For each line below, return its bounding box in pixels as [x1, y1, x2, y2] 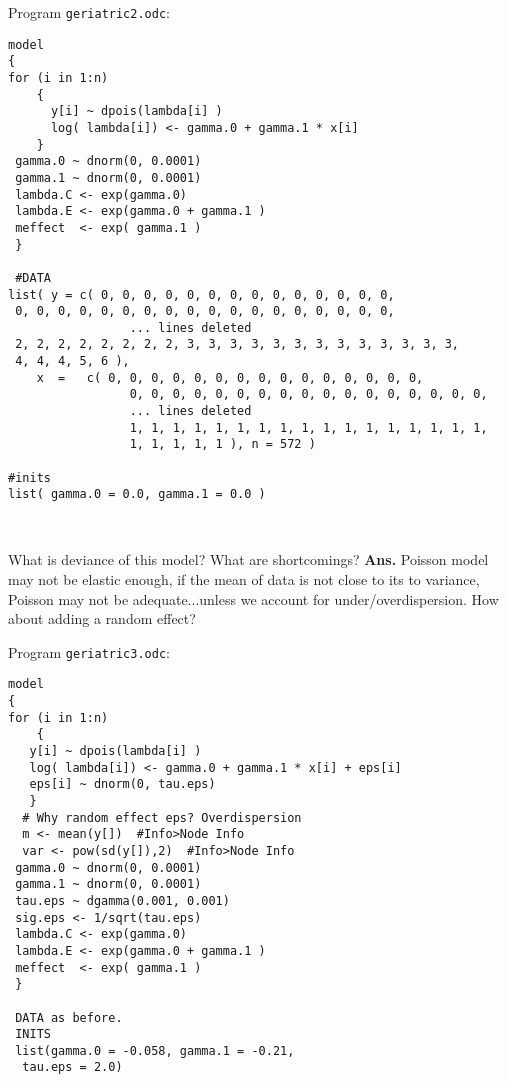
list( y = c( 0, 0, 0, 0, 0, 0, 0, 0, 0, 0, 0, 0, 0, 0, [8, 287, 395, 302]
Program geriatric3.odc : [8, 641, 170, 662]
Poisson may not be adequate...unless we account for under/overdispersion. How [8, 588, 499, 609]
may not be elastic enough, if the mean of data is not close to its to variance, [8, 568, 480, 589]
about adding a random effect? [8, 608, 196, 629]
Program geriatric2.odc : [8, 2, 170, 22]
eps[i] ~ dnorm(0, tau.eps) [29, 777, 216, 792]
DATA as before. [15, 1010, 123, 1025]
